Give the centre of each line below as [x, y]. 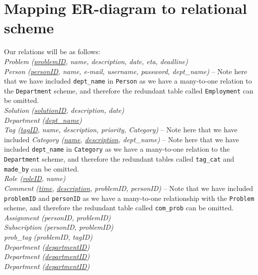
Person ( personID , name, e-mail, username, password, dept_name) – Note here [126, 71]
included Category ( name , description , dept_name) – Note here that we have [122, 139]
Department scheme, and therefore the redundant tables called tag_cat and [119, 159]
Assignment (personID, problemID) [57, 217]
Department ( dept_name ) [43, 120]
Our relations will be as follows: [52, 51]
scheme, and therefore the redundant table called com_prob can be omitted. [119, 208]
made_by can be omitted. [42, 168]
